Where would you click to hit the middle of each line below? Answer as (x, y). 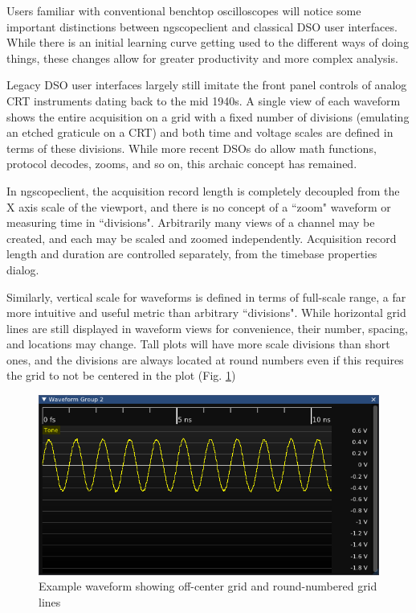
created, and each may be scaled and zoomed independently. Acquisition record (202, 238)
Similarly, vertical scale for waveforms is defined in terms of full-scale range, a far (206, 296)
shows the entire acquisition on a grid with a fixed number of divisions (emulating (208, 116)
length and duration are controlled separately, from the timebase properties (192, 254)
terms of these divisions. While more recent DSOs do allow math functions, (192, 148)
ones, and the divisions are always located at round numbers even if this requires (205, 359)
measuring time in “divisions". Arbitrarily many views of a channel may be (191, 222)
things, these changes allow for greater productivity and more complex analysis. (202, 58)
